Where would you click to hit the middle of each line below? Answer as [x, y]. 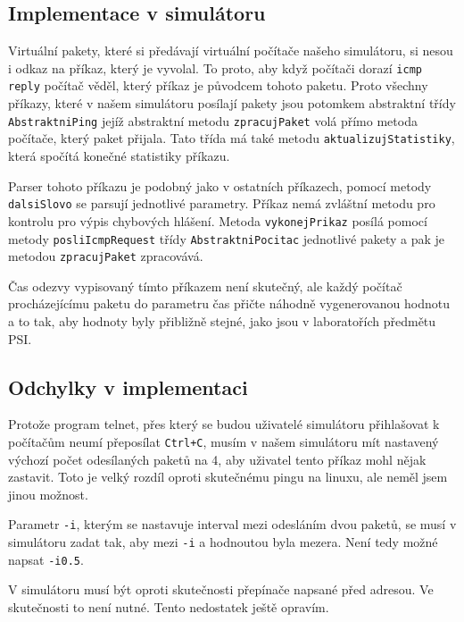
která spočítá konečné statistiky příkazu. [119, 156]
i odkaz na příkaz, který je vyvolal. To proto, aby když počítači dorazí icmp [215, 67]
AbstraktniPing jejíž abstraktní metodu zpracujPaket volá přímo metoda [213, 120]
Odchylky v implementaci [128, 387]
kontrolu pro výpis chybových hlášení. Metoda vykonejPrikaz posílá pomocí [218, 220]
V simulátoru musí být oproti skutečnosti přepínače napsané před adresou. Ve [221, 589]
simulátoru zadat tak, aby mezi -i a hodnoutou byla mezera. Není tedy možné [223, 542]
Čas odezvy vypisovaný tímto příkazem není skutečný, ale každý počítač [205, 286]
